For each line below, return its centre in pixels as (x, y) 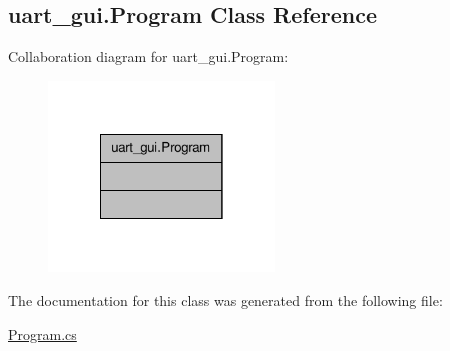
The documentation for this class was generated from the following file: (225, 299)
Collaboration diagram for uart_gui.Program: (148, 56)
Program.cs (42, 333)
